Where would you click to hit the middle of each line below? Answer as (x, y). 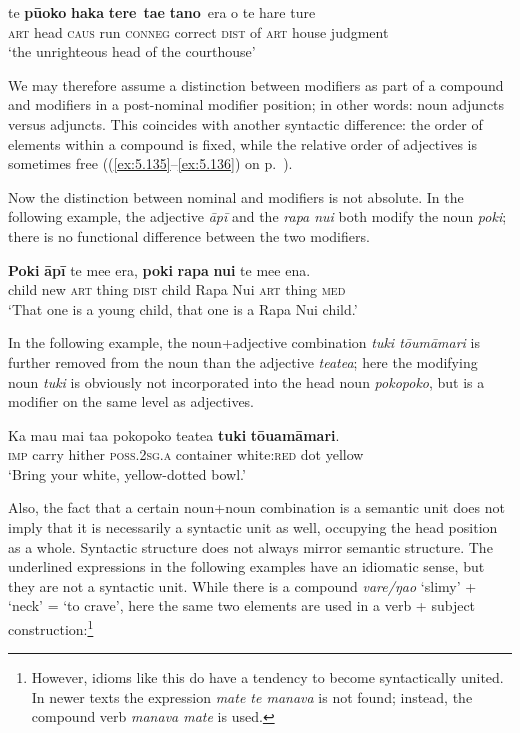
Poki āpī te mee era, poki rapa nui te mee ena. (159, 269)
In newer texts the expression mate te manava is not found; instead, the (252, 696)
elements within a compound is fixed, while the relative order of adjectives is (243, 143)
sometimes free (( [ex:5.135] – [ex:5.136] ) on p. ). (150, 163)
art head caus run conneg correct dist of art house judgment (198, 31)
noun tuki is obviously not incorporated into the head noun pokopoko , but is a (246, 381)
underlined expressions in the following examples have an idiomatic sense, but (246, 566)
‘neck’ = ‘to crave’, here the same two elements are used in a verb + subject (242, 605)
